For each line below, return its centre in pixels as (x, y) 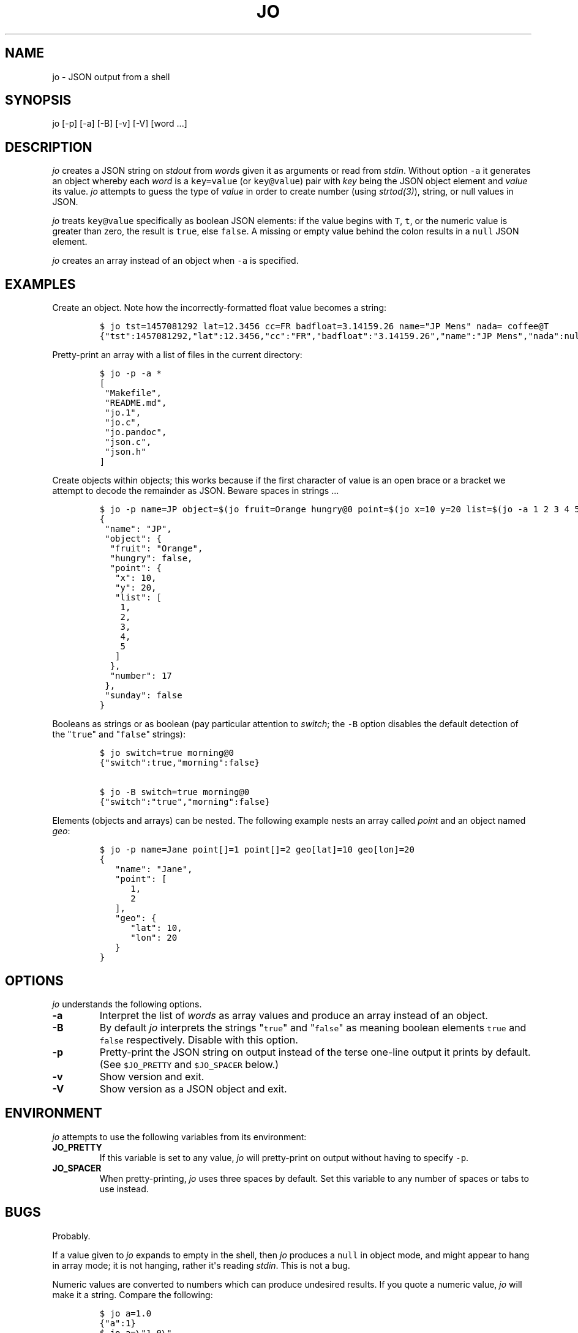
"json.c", (128, 442)
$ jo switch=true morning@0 (167, 753)
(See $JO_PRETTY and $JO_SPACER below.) (189, 1064)
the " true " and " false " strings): (119, 734)
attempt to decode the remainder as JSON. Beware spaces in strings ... (196, 491)
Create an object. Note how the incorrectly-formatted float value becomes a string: (220, 308)
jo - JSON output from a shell (111, 77)
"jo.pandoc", (136, 432)
